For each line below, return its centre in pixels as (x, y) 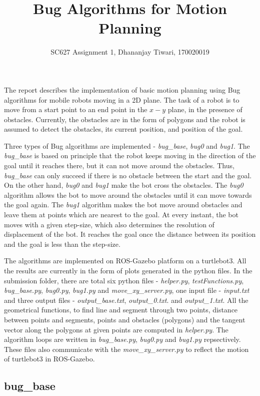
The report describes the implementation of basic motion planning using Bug (122, 89)
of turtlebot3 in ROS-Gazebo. (49, 359)
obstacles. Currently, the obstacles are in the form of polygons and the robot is (125, 119)
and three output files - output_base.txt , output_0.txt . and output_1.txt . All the (126, 300)
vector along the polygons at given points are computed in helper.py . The (116, 329)
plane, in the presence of (205, 109)
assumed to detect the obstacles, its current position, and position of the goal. (123, 129)
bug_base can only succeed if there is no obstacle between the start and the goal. (128, 175)
